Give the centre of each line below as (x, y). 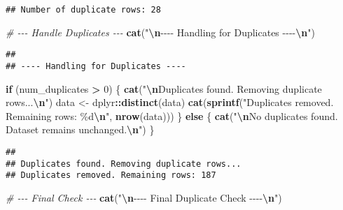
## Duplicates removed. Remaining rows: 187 (111, 175)
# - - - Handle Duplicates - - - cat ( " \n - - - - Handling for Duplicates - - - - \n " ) (160, 32)
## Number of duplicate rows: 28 (83, 10)
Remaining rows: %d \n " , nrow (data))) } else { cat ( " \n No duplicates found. (172, 115)
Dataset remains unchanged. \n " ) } (80, 129)
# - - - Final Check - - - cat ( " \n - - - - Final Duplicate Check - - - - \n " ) (144, 197)
